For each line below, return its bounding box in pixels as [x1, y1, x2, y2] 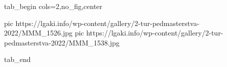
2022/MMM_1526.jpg [4, 27, 72, 38]
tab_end [4, 54, 31, 64]
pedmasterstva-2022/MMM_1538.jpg [4, 37, 120, 47]
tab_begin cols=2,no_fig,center [4, 1, 102, 11]
